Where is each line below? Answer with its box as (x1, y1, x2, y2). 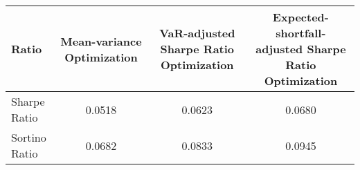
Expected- (272, 9, 329, 25)
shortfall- (276, 25, 326, 41)
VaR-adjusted (159, 25, 235, 41)
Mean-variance (60, 32, 142, 49)
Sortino (11, 129, 46, 145)
